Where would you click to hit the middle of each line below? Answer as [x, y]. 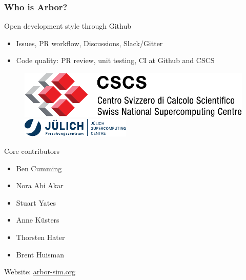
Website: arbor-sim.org [40, 272]
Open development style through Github [68, 26]
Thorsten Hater [40, 237]
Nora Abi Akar [40, 185]
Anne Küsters [38, 220]
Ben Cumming [39, 168]
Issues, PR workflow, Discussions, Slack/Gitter [89, 43]
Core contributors [32, 151]
